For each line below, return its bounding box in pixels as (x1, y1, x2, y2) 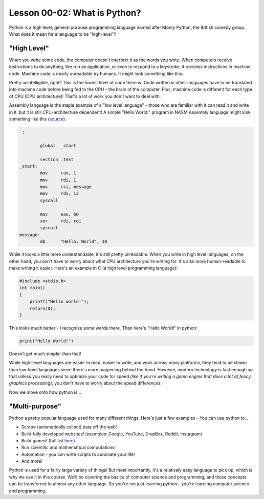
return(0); (29, 306, 56, 311)
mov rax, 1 (40, 170, 77, 176)
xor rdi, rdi (40, 218, 82, 224)
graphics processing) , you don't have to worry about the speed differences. (9, 380, 162, 386)
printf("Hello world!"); (29, 299, 89, 305)
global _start (40, 143, 77, 148)
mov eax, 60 (40, 211, 79, 217)
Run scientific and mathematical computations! (21, 445, 116, 451)
